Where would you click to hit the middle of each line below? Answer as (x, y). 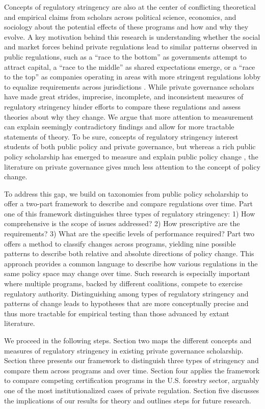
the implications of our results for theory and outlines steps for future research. (128, 400)
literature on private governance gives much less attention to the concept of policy (132, 166)
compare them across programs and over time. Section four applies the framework (132, 370)
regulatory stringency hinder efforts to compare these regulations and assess (123, 106)
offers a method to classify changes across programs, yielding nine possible (120, 243)
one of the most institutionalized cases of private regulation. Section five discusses (132, 390)
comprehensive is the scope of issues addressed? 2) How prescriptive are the (122, 223)
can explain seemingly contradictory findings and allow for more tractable (119, 127)
